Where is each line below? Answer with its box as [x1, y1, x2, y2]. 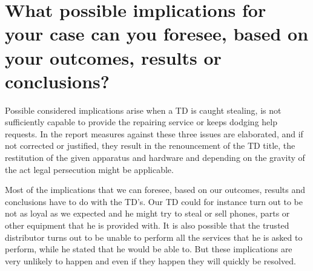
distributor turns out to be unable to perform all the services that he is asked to [5, 230, 303, 243]
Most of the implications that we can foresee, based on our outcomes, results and [5, 183, 306, 196]
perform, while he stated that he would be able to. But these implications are [5, 243, 292, 255]
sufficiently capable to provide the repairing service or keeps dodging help [5, 116, 277, 128]
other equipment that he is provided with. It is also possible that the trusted [5, 219, 289, 232]
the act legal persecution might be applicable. [5, 163, 174, 175]
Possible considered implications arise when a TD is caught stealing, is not [5, 103, 282, 116]
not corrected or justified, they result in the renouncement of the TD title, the [5, 139, 295, 152]
